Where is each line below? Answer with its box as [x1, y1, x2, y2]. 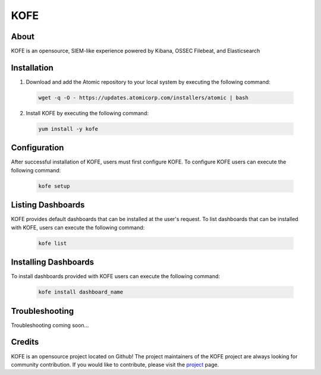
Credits [11, 337, 39, 347]
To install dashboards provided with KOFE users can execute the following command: [11, 273, 220, 280]
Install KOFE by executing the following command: [26, 109, 149, 116]
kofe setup [38, 182, 70, 190]
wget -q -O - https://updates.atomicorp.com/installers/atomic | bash [38, 94, 249, 101]
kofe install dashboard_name [38, 289, 124, 295]
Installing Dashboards [11, 257, 95, 267]
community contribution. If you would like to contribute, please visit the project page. [11, 361, 219, 368]
